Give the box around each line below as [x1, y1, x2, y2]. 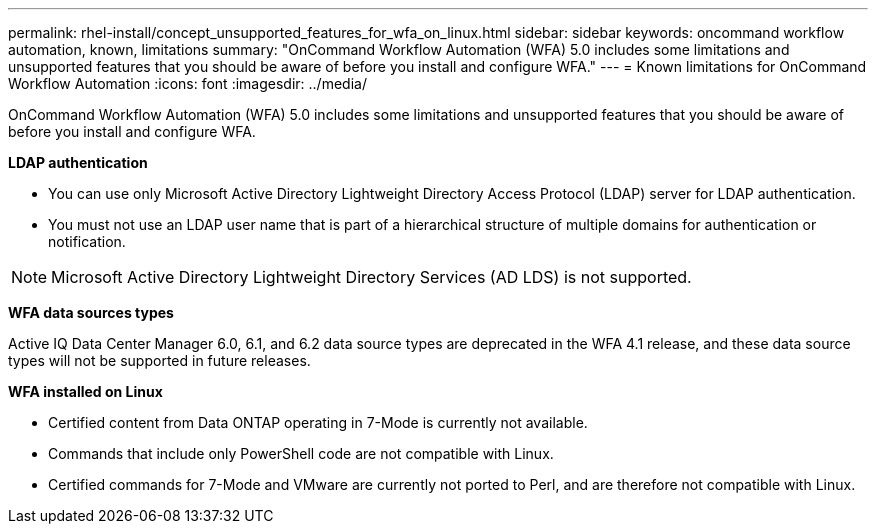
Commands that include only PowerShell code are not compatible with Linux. [48, 445, 554, 462]
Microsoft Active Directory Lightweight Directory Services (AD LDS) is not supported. [51, 267, 692, 287]
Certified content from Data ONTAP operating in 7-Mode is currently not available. [48, 414, 588, 431]
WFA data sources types [8, 304, 174, 321]
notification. [48, 233, 126, 250]
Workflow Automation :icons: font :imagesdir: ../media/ [8, 75, 367, 92]
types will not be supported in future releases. [8, 352, 311, 369]
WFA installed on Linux [8, 383, 163, 400]
